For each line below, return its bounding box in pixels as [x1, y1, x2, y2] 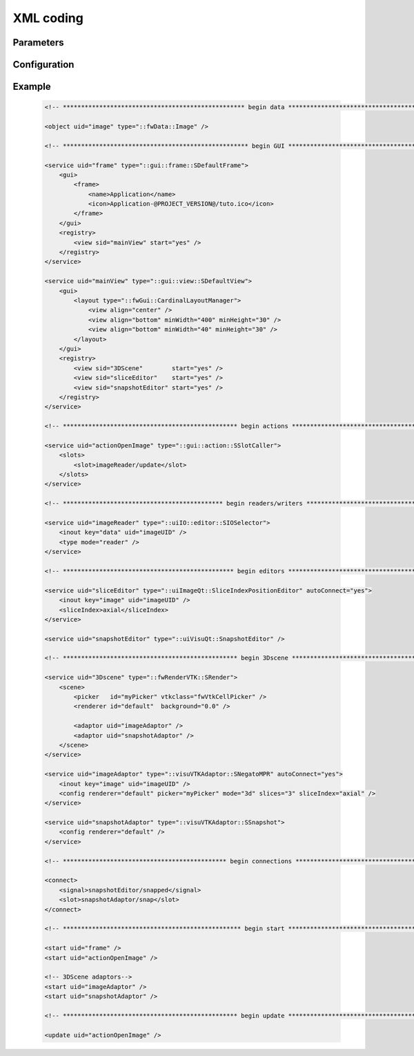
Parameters [12, 37, 64, 48]
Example [12, 81, 51, 93]
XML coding [12, 10, 84, 26]
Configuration [12, 59, 75, 70]
